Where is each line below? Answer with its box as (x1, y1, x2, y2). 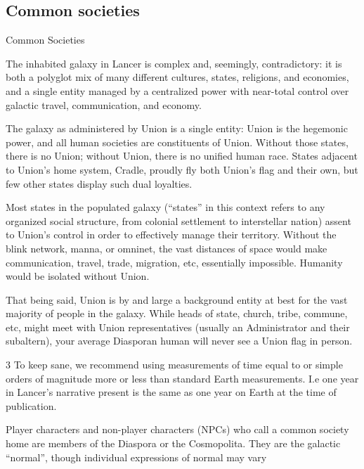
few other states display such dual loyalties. (6, 176, 193, 191)
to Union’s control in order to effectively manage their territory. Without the (6, 227, 337, 242)
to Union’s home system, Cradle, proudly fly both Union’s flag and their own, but (6, 162, 358, 176)
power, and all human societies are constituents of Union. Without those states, (6, 134, 349, 149)
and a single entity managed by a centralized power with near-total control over (6, 83, 349, 98)
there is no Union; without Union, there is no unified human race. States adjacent (6, 148, 358, 163)
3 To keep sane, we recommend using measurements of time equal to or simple (6, 357, 343, 372)
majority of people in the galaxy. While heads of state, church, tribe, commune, (6, 306, 348, 321)
